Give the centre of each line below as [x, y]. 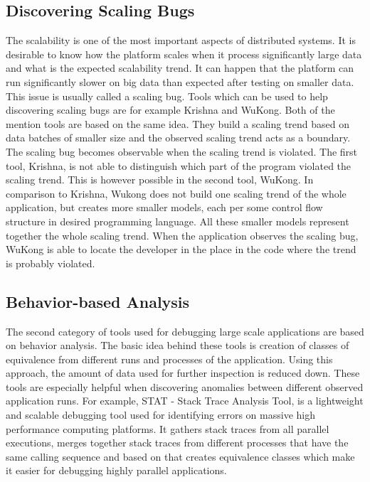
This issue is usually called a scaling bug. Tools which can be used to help [167, 96]
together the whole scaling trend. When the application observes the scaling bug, [182, 235]
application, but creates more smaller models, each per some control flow [164, 207]
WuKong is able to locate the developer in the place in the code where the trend [181, 249]
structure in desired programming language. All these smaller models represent [178, 221]
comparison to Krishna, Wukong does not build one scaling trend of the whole [176, 193]
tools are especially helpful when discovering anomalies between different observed [185, 386]
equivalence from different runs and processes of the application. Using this [169, 359]
